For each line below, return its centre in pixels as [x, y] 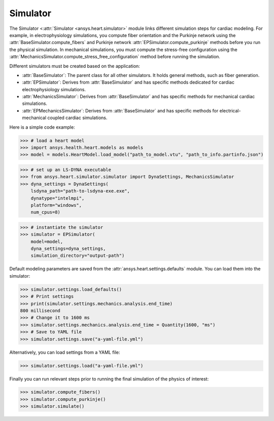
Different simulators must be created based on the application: [75, 66]
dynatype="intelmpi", [58, 198]
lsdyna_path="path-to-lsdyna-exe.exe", [80, 191]
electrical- [230, 110]
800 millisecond [40, 311]
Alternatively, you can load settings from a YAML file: [65, 352]
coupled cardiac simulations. [77, 118]
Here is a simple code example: [42, 127]
